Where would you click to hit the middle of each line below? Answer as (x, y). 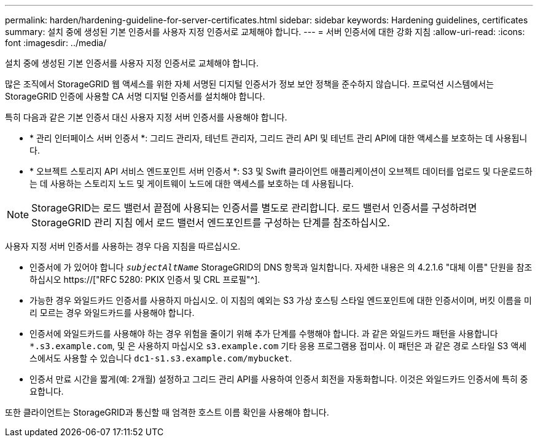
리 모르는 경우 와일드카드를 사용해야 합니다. (112, 313)
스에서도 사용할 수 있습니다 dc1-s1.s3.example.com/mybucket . (161, 358)
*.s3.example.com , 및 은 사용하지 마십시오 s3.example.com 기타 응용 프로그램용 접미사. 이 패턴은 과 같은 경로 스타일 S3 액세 (278, 346)
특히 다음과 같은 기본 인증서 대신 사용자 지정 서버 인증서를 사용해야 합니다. (146, 117)
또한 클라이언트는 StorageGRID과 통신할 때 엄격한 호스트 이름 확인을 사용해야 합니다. (167, 412)
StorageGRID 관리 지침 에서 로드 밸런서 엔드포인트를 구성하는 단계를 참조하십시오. (211, 223)
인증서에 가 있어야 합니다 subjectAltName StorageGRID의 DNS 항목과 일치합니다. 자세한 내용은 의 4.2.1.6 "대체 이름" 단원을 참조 (281, 267)
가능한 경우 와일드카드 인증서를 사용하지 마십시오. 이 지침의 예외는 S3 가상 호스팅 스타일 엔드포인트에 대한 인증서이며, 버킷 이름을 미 (281, 300)
